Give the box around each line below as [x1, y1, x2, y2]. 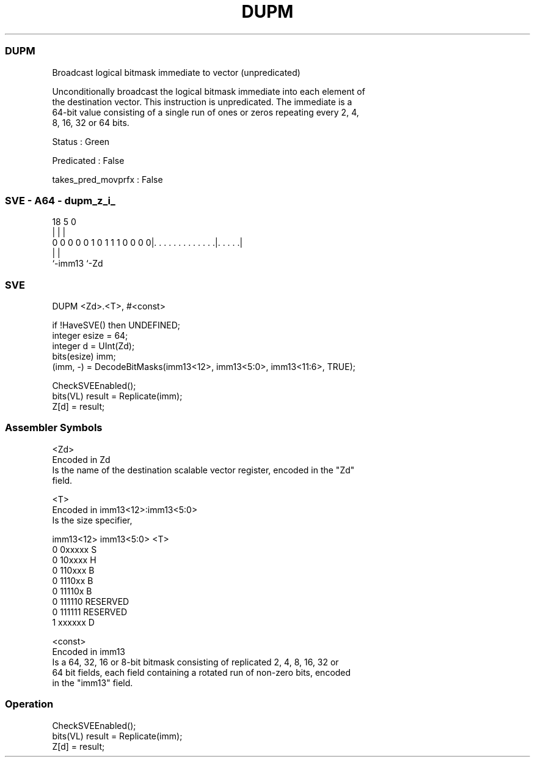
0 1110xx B [52, 575, 93, 586]
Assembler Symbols [5, 421, 103, 434]
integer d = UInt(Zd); [52, 341, 135, 351]
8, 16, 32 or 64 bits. [52, 117, 129, 128]
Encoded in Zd [52, 454, 111, 465]
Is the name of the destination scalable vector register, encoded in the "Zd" [52, 464, 355, 475]
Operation [5, 698, 54, 711]
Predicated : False [52, 155, 125, 166]
